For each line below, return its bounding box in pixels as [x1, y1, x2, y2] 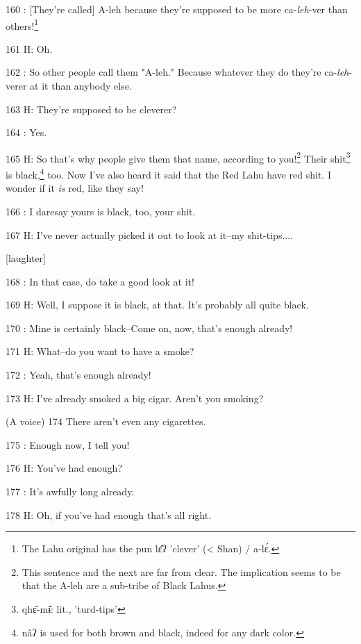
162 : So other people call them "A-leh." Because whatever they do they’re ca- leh [6, 65, 349, 79]
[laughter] [6, 251, 47, 265]
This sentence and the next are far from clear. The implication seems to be [22, 564, 341, 579]
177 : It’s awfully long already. [6, 484, 135, 499]
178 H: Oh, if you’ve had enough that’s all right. [6, 507, 212, 522]
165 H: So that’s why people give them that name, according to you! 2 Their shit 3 [6, 149, 351, 165]
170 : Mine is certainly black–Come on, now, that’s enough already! [6, 320, 293, 335]
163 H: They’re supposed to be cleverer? [6, 101, 177, 116]
